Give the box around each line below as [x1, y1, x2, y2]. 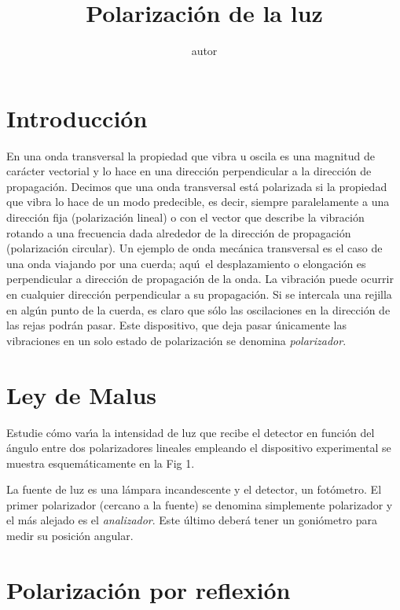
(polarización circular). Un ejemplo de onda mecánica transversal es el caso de [6, 240, 383, 256]
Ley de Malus [6, 378, 156, 410]
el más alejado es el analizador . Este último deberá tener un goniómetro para [6, 512, 378, 528]
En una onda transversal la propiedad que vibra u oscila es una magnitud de [6, 147, 375, 164]
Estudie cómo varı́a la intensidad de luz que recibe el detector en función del [6, 424, 375, 440]
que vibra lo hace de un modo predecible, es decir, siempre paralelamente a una [6, 193, 390, 210]
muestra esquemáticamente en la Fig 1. [6, 454, 195, 471]
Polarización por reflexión [6, 573, 291, 605]
